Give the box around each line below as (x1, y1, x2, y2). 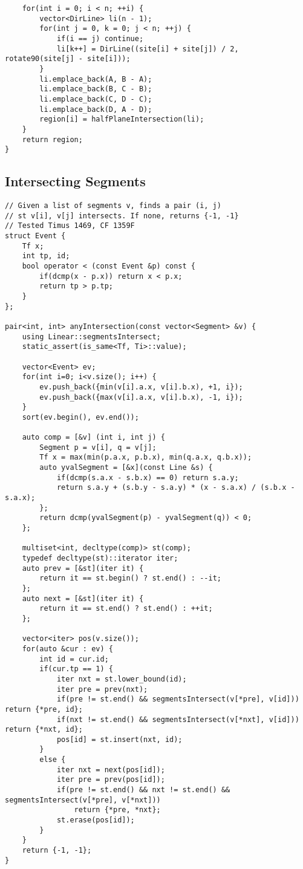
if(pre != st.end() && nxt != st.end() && (56, 786, 230, 795)
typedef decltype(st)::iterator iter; (22, 554, 178, 563)
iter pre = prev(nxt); (56, 685, 148, 694)
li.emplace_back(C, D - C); (39, 94, 152, 103)
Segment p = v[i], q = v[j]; (39, 443, 157, 452)
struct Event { (5, 232, 66, 241)
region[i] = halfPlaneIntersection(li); (39, 115, 204, 124)
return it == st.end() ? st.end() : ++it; (39, 604, 213, 613)
